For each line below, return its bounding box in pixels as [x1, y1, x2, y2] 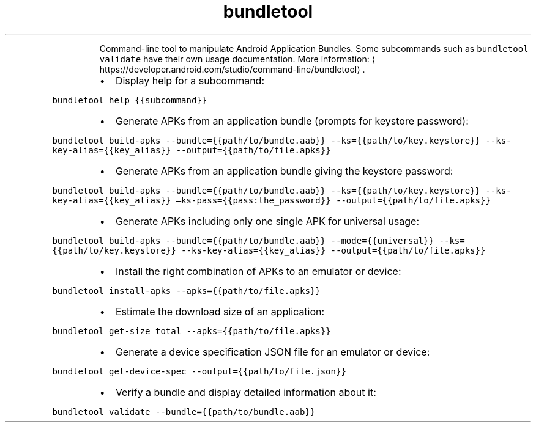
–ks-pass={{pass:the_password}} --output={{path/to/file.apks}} [176, 195, 491, 205]
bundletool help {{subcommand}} [52, 95, 207, 105]
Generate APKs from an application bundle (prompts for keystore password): [115, 114, 469, 127]
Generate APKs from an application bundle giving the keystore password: [115, 164, 453, 177]
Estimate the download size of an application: [115, 305, 325, 318]
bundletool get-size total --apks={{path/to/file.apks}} [52, 326, 331, 336]
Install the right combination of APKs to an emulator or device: [115, 265, 401, 277]
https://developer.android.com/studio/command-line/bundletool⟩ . [99, 64, 365, 75]
